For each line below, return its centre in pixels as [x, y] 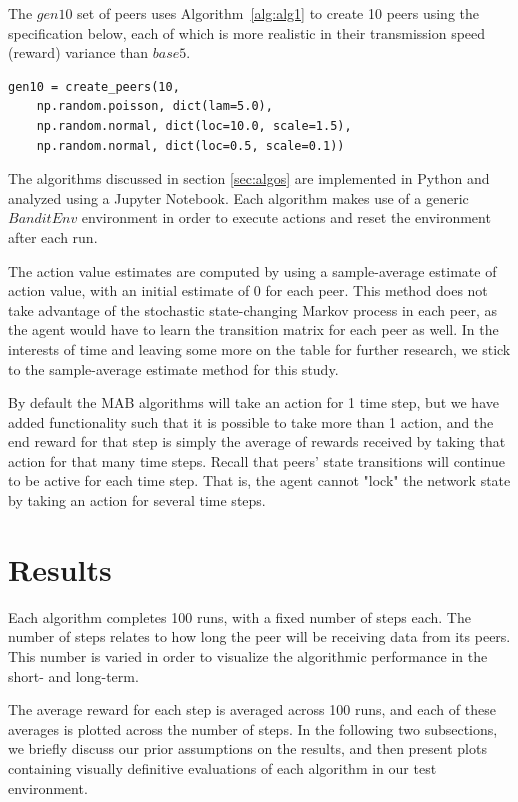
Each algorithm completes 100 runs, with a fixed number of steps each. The [239, 616]
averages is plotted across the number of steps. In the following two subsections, [253, 728]
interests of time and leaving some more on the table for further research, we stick [259, 348]
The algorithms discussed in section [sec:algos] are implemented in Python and [249, 178]
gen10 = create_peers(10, [94, 86]
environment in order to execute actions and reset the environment [286, 217]
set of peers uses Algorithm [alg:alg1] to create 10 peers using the [278, 13]
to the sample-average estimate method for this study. [173, 368]
